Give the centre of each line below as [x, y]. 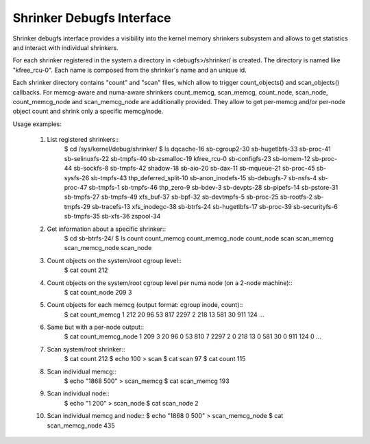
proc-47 [76, 188]
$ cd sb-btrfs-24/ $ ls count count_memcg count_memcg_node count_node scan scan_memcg [199, 238]
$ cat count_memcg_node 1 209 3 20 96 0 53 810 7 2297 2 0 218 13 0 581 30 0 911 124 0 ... [193, 336]
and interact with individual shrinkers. [66, 47]
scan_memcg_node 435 [81, 425]
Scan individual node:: [78, 393]
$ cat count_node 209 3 [98, 292]
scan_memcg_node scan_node [108, 248]
